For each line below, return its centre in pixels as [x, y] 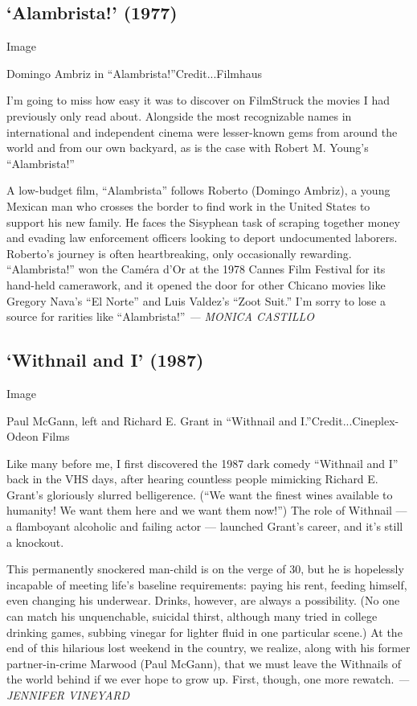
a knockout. [35, 542]
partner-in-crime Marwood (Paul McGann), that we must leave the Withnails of [204, 663]
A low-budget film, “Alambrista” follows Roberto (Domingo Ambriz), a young [198, 190]
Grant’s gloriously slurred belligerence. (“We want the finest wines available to [200, 494]
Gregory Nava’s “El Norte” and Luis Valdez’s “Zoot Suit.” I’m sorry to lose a [196, 300]
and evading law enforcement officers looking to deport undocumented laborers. [202, 238]
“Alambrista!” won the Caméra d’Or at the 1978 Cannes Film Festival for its [196, 269]
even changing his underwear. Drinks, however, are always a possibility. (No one [203, 600]
